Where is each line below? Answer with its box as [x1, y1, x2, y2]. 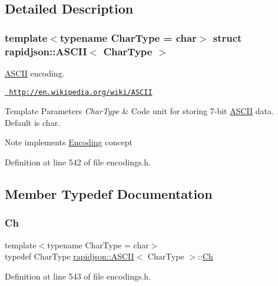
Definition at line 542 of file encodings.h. [5, 155, 151, 168]
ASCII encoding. [5, 66, 65, 79]
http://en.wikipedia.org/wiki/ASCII [9, 88, 153, 97]
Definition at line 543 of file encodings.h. [5, 270, 151, 282]
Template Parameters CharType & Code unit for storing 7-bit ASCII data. [5, 105, 274, 117]
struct [213, 30, 242, 45]
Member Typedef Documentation [5, 184, 213, 202]
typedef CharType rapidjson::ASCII [5, 250, 134, 262]
